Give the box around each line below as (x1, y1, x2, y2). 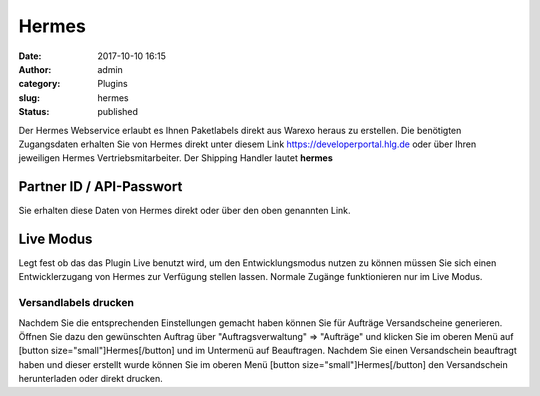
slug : (18, 91, 40, 104)
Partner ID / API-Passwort (18, 178, 183, 195)
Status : (18, 106, 50, 118)
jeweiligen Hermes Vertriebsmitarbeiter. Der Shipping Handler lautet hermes (18, 152, 334, 164)
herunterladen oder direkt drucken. (18, 373, 164, 385)
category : (18, 78, 61, 90)
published (97, 106, 139, 118)
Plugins (97, 78, 129, 90)
